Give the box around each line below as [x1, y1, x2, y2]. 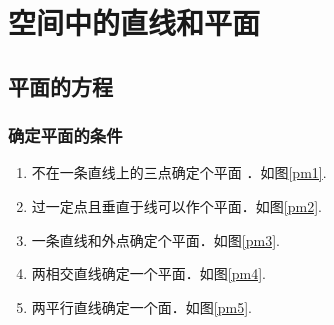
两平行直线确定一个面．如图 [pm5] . [31, 296, 252, 317]
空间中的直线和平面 [8, 2, 261, 43]
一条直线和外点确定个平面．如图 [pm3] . [31, 229, 280, 250]
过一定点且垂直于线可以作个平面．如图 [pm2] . [31, 195, 322, 216]
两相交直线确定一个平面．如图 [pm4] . [31, 263, 266, 284]
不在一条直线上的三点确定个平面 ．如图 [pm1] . [31, 162, 327, 183]
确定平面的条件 [8, 123, 123, 148]
